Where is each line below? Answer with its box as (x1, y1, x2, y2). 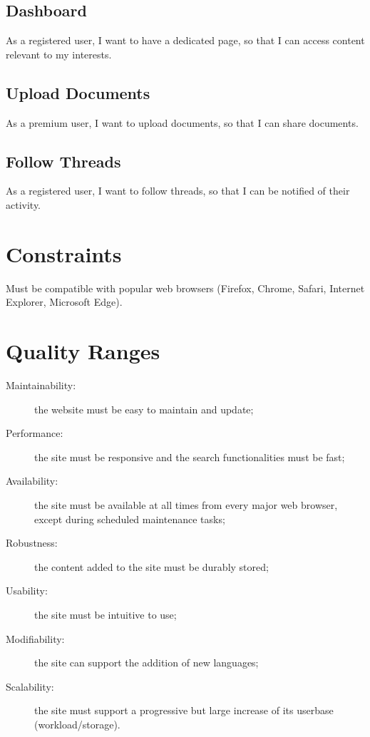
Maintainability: (6, 378, 76, 393)
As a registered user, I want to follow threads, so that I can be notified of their (6, 183, 350, 198)
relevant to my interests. (6, 46, 112, 61)
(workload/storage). (34, 716, 120, 731)
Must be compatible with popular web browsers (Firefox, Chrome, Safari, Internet (6, 280, 365, 295)
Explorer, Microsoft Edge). (6, 294, 123, 309)
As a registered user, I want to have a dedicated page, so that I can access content (6, 33, 365, 48)
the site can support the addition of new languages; (34, 655, 259, 670)
